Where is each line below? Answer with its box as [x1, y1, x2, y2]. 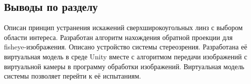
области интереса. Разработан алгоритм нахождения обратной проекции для [4, 32, 233, 42]
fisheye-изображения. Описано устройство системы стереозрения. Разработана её [4, 42, 248, 52]
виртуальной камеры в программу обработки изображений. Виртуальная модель [4, 61, 245, 71]
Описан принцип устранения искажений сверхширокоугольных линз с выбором [4, 22, 243, 33]
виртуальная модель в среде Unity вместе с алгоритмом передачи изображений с [4, 51, 248, 61]
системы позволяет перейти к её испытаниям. [4, 71, 141, 81]
